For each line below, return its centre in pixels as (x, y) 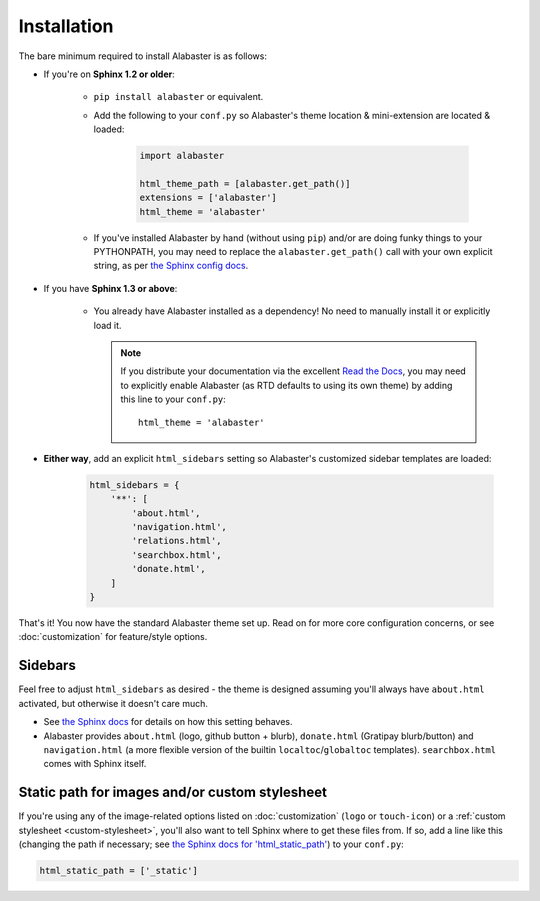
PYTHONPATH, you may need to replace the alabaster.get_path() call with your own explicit (293, 252)
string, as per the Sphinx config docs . (171, 266)
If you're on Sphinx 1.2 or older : (109, 74)
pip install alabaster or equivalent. (178, 97)
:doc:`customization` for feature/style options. (113, 637)
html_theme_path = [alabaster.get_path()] (245, 183)
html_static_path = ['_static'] (119, 870)
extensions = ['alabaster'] (208, 198)
